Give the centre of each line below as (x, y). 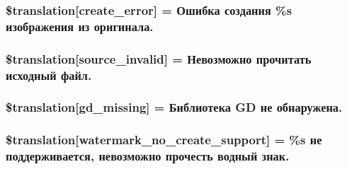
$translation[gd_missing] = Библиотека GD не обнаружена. (174, 107)
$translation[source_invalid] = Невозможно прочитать (159, 58)
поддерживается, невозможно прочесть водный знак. (148, 156)
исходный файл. (49, 75)
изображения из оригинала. (80, 26)
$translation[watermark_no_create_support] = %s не (164, 140)
